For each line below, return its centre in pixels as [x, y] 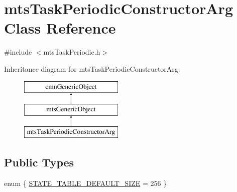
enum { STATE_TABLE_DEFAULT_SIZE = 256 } [86, 183]
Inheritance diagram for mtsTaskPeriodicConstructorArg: [92, 68]
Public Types [39, 162]
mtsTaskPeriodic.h [72, 52]
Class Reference [60, 28]
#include [18, 52]
